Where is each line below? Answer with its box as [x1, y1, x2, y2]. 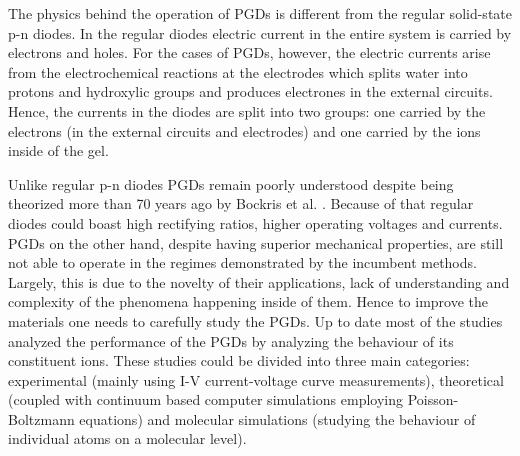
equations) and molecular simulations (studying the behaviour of [79, 408, 476, 429]
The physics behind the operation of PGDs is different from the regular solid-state [8, 3, 512, 23]
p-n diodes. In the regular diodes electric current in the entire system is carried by [8, 22, 512, 43]
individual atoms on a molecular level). [8, 428, 247, 449]
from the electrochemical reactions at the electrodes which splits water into [8, 61, 468, 82]
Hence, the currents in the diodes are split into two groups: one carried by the [8, 100, 486, 121]
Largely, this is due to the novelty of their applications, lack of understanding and [8, 271, 510, 292]
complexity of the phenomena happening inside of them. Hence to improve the [8, 291, 489, 312]
